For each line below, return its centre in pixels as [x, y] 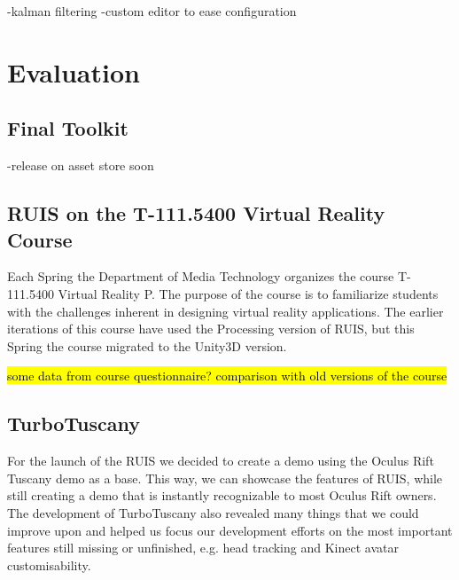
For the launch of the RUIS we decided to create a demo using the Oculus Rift [221, 461]
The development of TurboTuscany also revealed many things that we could [213, 512]
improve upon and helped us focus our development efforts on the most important [230, 530]
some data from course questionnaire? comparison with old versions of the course [227, 376]
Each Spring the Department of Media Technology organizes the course [201, 276]
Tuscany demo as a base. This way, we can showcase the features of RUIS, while [225, 478]
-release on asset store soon [81, 165]
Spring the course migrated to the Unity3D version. [147, 345]
